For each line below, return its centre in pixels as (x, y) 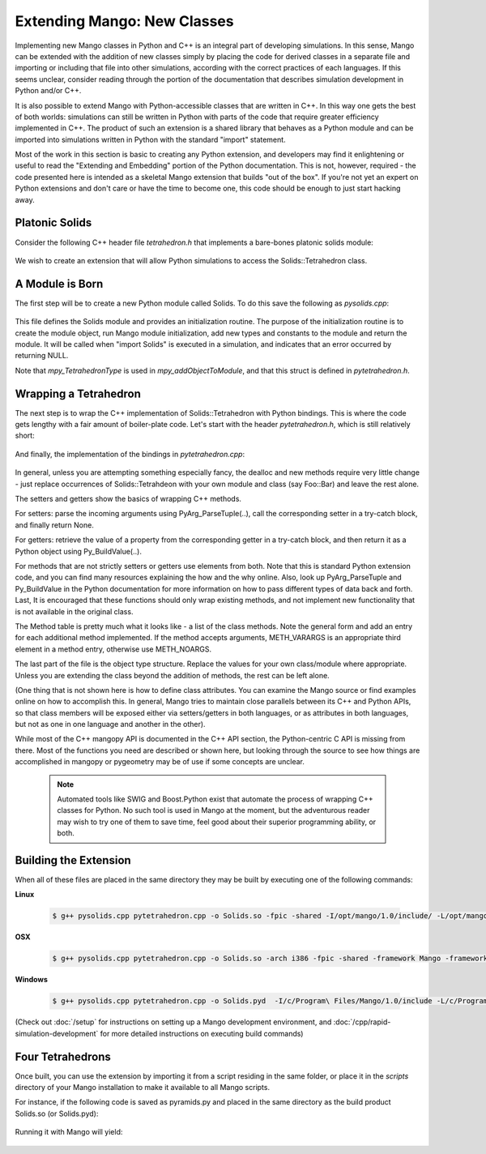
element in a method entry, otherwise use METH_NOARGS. (113, 649)
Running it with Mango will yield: (69, 1132)
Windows (31, 980)
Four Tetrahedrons (63, 1056)
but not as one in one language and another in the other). (110, 724)
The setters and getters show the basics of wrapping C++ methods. (128, 499)
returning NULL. (42, 356)
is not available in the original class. (74, 611)
